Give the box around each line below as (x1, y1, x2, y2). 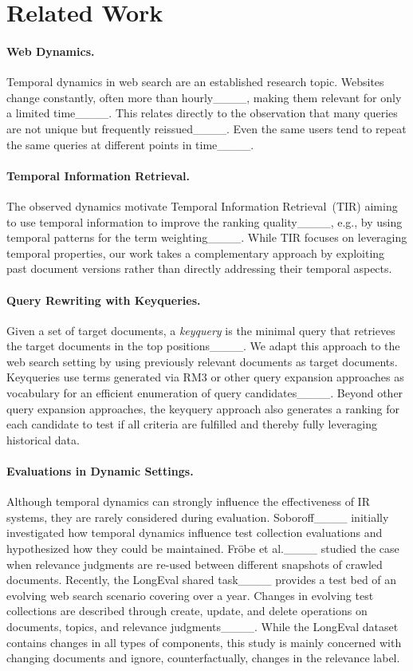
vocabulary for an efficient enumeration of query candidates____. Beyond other (6, 385, 403, 401)
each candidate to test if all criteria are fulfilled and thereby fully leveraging (6, 416, 378, 432)
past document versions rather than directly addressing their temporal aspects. (6, 260, 392, 277)
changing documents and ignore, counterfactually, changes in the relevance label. (6, 649, 400, 666)
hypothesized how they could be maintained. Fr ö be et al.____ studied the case (6, 540, 399, 557)
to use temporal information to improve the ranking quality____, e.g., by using (6, 213, 403, 230)
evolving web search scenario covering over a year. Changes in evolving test (6, 586, 374, 603)
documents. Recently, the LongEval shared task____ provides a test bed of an (6, 571, 397, 588)
